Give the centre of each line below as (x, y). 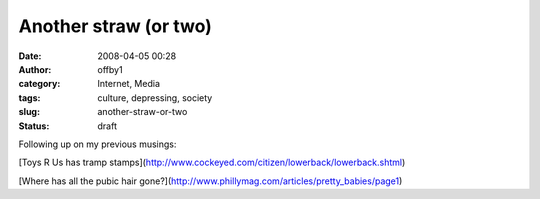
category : (39, 84)
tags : (29, 97)
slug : (29, 112)
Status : (34, 126)
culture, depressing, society (155, 97)
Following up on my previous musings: (97, 144)
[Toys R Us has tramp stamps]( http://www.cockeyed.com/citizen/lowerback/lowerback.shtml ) (212, 162)
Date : (30, 56)
